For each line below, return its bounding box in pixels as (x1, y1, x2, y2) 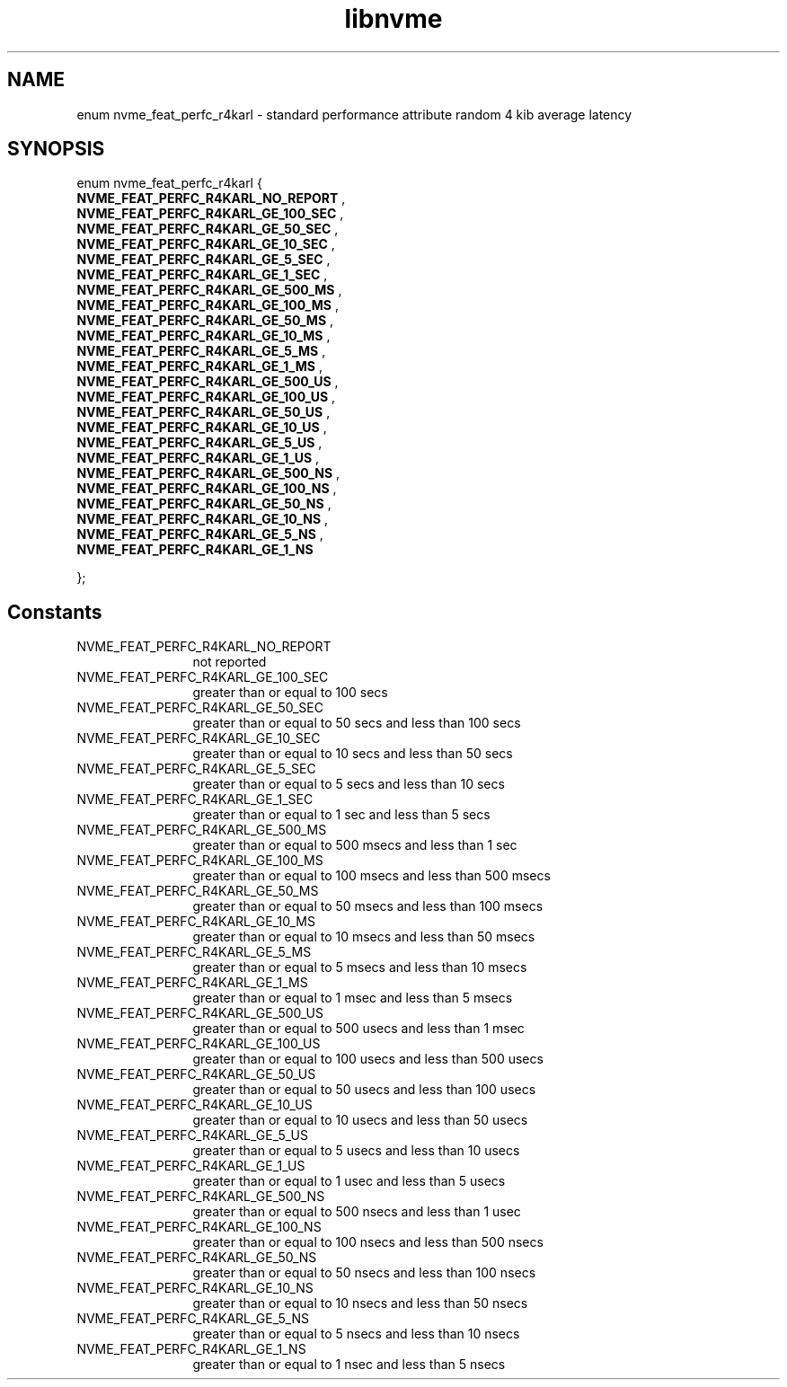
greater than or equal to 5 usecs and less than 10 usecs (192, 1143, 520, 1159)
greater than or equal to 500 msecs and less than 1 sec (192, 837, 517, 853)
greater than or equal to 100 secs (192, 685, 388, 701)
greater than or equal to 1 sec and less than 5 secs (192, 807, 491, 823)
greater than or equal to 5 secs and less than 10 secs (192, 776, 505, 792)
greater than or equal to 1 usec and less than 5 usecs (192, 1173, 506, 1189)
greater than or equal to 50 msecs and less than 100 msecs (192, 898, 544, 914)
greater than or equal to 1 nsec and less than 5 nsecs (192, 1356, 506, 1373)
